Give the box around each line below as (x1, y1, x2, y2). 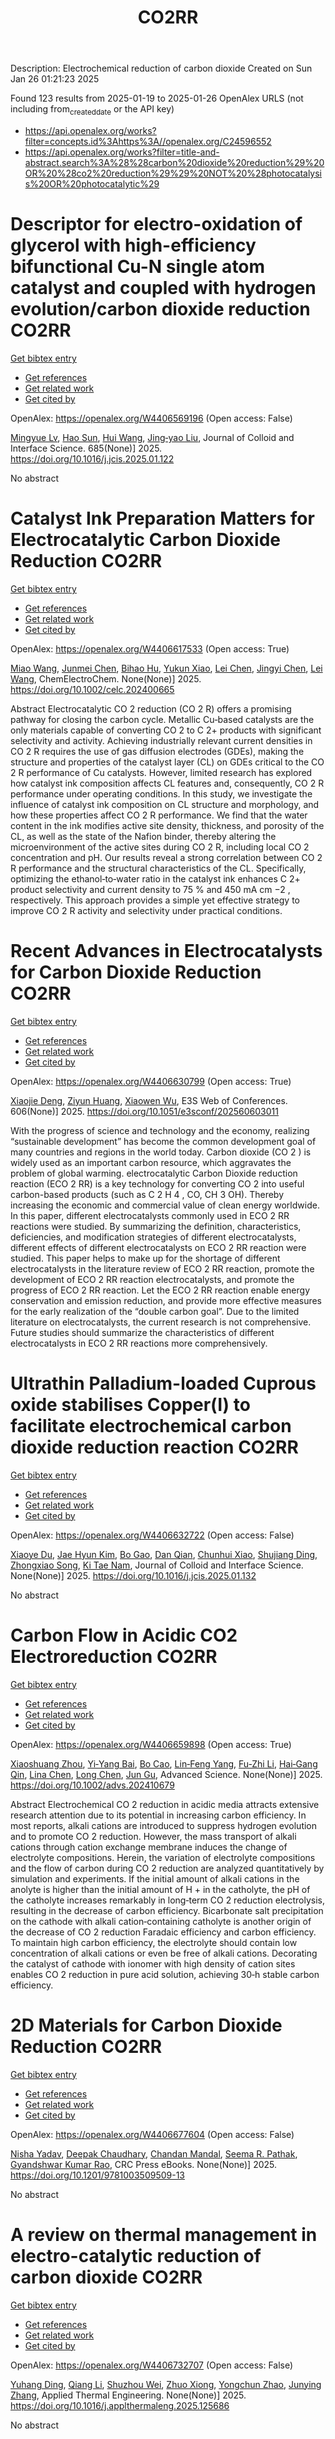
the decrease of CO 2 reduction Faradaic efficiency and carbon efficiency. (10, 1926, 317, 1938)
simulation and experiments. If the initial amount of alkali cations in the (10, 1872, 300, 1885)
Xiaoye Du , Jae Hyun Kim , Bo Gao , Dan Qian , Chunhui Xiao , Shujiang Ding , (10, 1548, 318, 1560)
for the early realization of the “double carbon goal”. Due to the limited (10, 1305, 300, 1317)
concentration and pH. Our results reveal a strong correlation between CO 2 (10, 851, 323, 863)
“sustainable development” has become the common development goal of (10, 1135, 317, 1147)
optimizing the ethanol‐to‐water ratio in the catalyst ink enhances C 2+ (10, 872, 301, 885)
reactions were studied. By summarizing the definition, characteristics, (10, 1220, 302, 1232)
